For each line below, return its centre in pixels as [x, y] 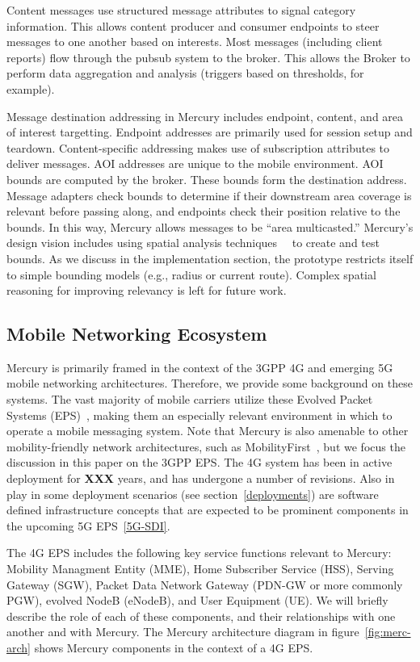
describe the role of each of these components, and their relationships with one [201, 616]
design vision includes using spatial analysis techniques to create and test [193, 243]
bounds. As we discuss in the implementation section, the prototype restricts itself [210, 258]
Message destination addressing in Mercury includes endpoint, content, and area [205, 116]
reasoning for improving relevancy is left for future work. [147, 290]
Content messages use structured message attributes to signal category [181, 10]
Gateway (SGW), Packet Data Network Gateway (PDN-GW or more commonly [205, 584]
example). [31, 88]
